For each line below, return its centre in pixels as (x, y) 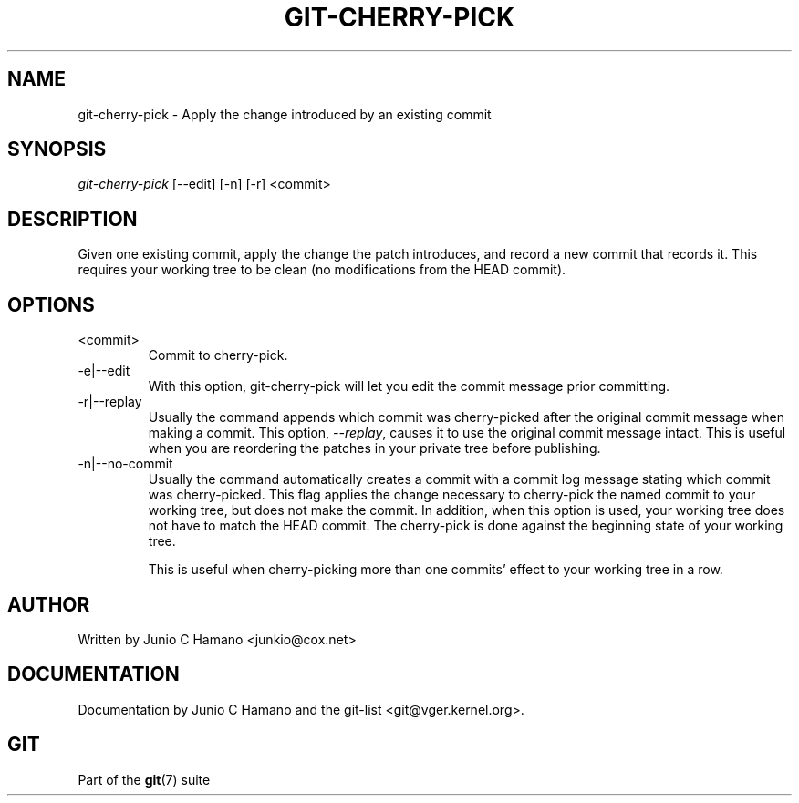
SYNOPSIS (57, 149)
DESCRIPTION (73, 219)
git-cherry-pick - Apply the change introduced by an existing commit (285, 114)
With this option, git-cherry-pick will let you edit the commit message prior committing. (409, 386)
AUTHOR (49, 604)
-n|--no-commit (125, 464)
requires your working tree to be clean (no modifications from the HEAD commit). (322, 270)
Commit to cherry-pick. (218, 355)
